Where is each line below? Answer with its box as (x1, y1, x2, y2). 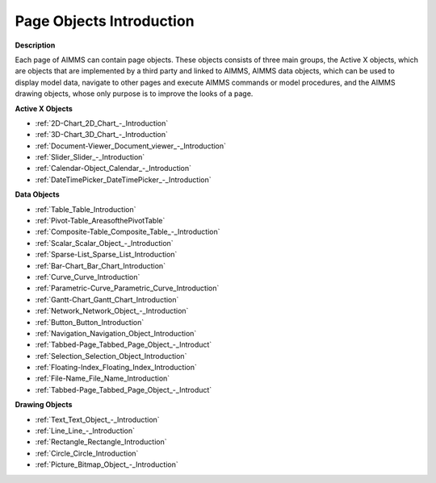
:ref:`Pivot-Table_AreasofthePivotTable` (35, 216, 166, 226)
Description (15, 40, 56, 50)
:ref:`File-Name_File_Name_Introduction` (35, 373, 170, 383)
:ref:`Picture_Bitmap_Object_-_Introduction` (35, 460, 179, 469)
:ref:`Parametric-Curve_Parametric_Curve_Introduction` (35, 283, 220, 294)
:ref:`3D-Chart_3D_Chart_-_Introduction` (35, 130, 169, 139)
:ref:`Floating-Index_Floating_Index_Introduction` (35, 363, 197, 373)
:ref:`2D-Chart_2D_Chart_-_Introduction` (35, 118, 169, 128)
